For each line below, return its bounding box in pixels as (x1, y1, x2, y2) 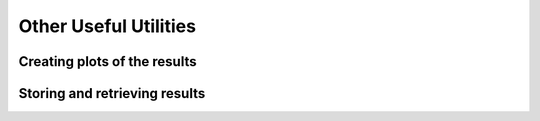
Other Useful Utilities (18, 15, 197, 37)
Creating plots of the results (18, 53, 197, 70)
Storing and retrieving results (18, 85, 206, 102)
